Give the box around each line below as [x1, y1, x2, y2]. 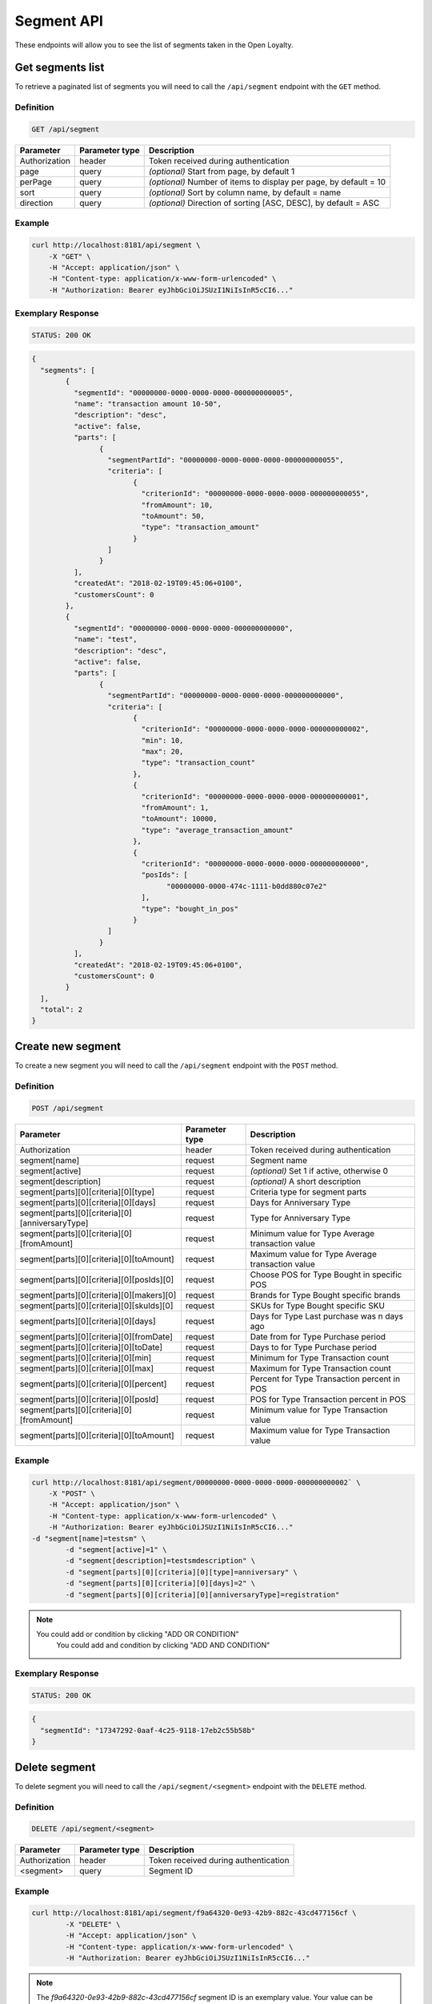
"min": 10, [141, 736, 184, 745]
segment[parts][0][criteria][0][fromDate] [19, 1331, 174, 1342]
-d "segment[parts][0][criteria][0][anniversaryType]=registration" [65, 1590, 340, 1599]
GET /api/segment [31, 125, 100, 134]
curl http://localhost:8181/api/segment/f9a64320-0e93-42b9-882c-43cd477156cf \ [31, 1909, 357, 1917]
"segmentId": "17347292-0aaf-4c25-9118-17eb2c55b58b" [40, 1726, 256, 1735]
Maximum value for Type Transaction [250, 1424, 390, 1436]
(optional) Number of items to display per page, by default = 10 [148, 176, 386, 188]
